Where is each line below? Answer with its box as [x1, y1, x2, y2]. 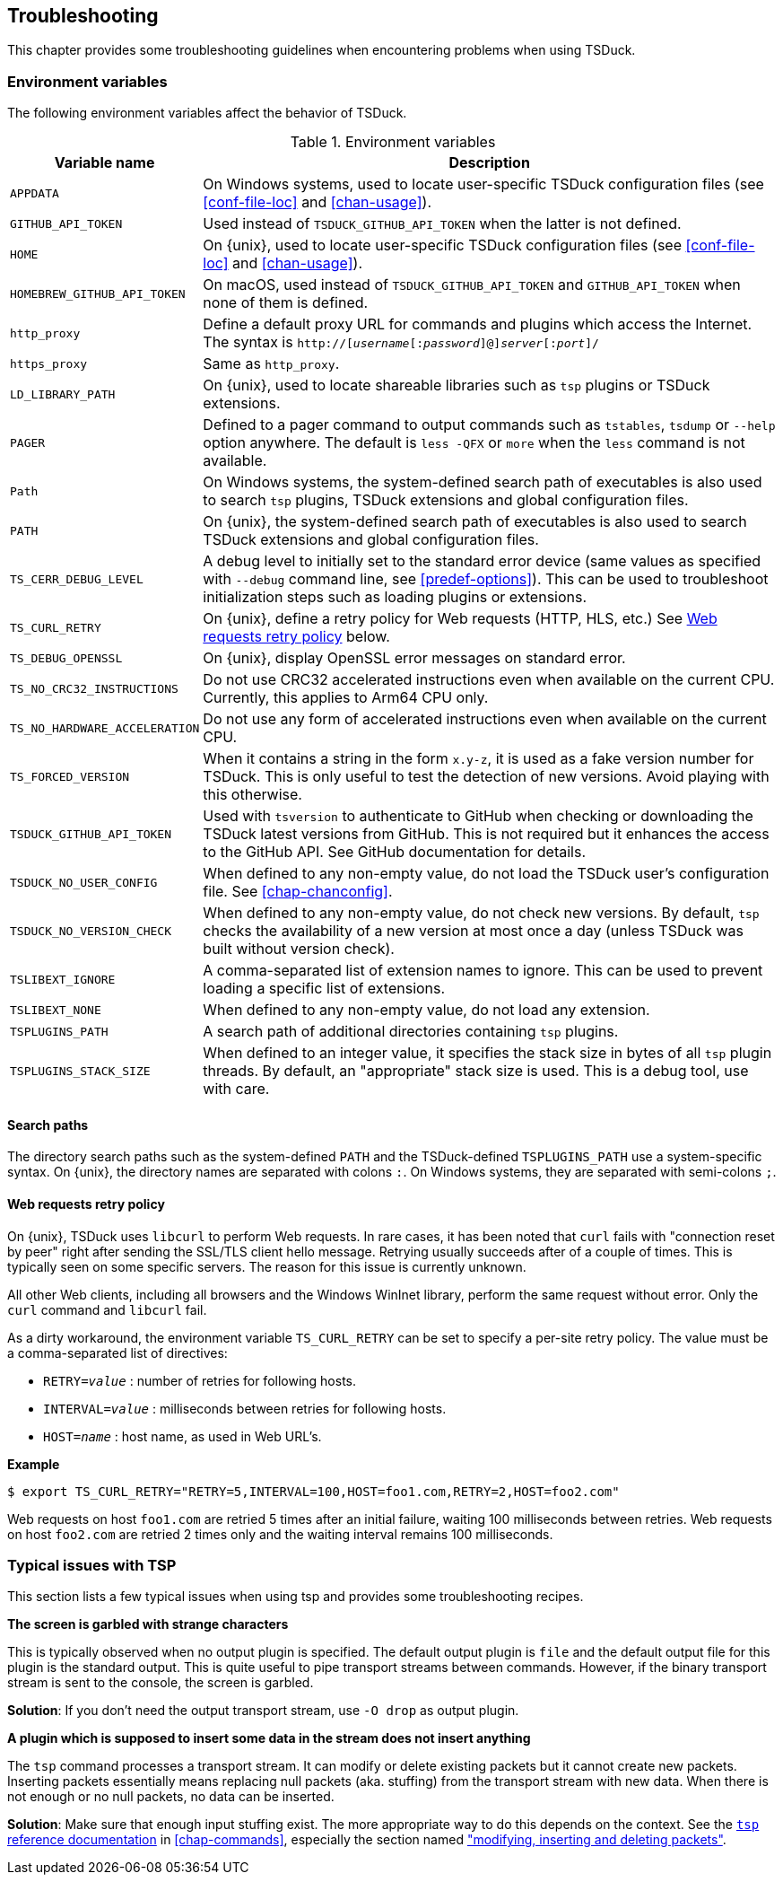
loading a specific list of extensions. [203, 979, 446, 998]
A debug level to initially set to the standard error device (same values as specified [203, 552, 761, 571]
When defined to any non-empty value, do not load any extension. [203, 1001, 650, 1020]
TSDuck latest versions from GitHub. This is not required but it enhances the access [203, 825, 770, 844]
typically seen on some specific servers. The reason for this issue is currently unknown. [7, 1258, 526, 1274]
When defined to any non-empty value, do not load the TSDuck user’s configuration [203, 864, 770, 883]
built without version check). [203, 940, 395, 959]
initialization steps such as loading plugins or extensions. [203, 588, 587, 607]
